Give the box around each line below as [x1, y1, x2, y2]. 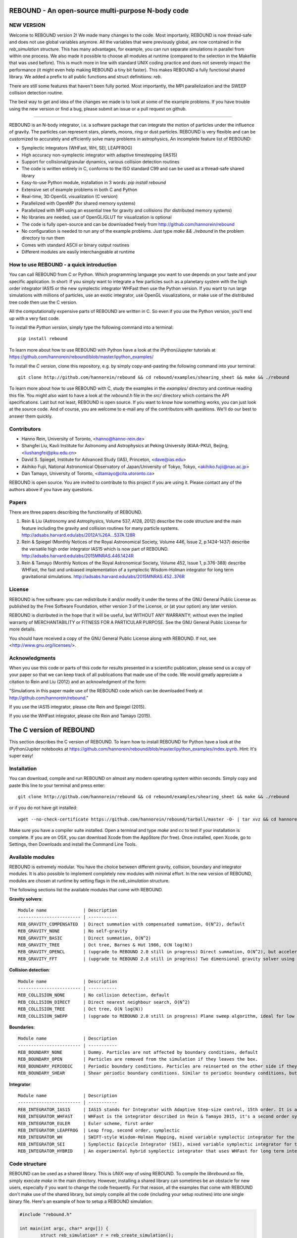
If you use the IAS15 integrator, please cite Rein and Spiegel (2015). [9, 704, 146, 710]
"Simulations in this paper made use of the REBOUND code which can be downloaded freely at [9, 688, 203, 694]
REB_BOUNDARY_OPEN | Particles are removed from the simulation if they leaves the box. [18, 1056, 258, 1062]
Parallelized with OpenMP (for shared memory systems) [21, 201, 136, 206]
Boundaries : [9, 1024, 35, 1030]
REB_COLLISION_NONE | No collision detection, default [18, 992, 169, 998]
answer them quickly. [9, 413, 53, 419]
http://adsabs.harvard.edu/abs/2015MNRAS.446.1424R [21, 553, 134, 559]
